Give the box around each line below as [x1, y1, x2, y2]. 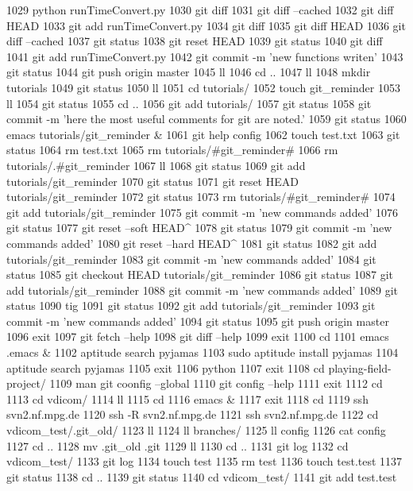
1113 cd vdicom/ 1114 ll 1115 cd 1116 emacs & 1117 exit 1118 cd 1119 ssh [6, 390, 369, 407]
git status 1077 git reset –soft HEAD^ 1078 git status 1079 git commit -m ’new [6, 219, 392, 236]
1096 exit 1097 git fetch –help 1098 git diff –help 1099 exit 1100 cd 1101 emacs [6, 328, 389, 345]
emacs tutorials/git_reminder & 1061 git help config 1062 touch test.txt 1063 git [6, 126, 400, 142]
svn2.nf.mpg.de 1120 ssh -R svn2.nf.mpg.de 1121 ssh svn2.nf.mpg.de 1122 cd [6, 406, 379, 423]
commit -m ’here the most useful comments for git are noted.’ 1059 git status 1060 [6, 110, 407, 127]
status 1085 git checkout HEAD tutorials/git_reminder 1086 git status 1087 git [6, 266, 393, 283]
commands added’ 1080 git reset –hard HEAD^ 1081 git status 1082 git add [6, 234, 377, 251]
